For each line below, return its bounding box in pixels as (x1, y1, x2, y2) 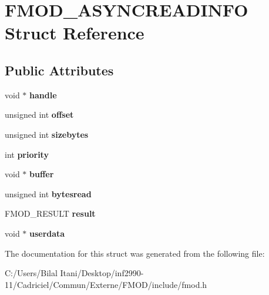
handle (29, 88, 57, 101)
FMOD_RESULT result (5, 207, 96, 220)
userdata (29, 227, 65, 239)
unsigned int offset (5, 108, 74, 121)
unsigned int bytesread (5, 187, 92, 200)
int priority (5, 148, 49, 160)
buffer (29, 168, 54, 180)
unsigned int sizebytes (5, 128, 89, 140)
